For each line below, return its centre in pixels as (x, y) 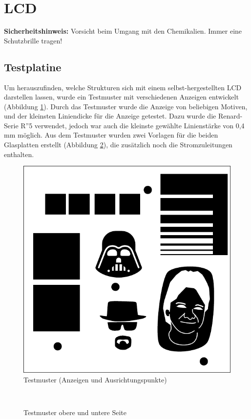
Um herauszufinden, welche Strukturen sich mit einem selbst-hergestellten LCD (123, 87)
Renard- (230, 116)
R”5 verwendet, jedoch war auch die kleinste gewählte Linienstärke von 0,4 (133, 125)
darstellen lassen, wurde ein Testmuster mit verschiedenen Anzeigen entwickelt (121, 97)
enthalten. (19, 154)
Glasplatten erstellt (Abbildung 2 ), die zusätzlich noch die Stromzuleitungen (118, 145)
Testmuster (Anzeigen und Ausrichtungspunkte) (95, 379)
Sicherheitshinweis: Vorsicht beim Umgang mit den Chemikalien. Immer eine (123, 31)
